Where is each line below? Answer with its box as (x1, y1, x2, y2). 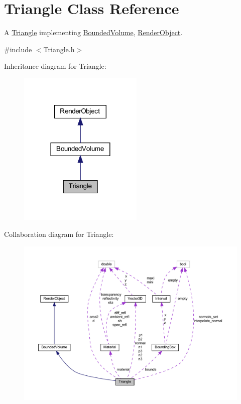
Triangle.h (43, 44, 75, 54)
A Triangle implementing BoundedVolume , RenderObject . (4, 27, 183, 38)
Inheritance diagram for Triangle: (4, 61, 106, 71)
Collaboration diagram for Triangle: (4, 229, 114, 239)
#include (4, 44, 32, 54)
